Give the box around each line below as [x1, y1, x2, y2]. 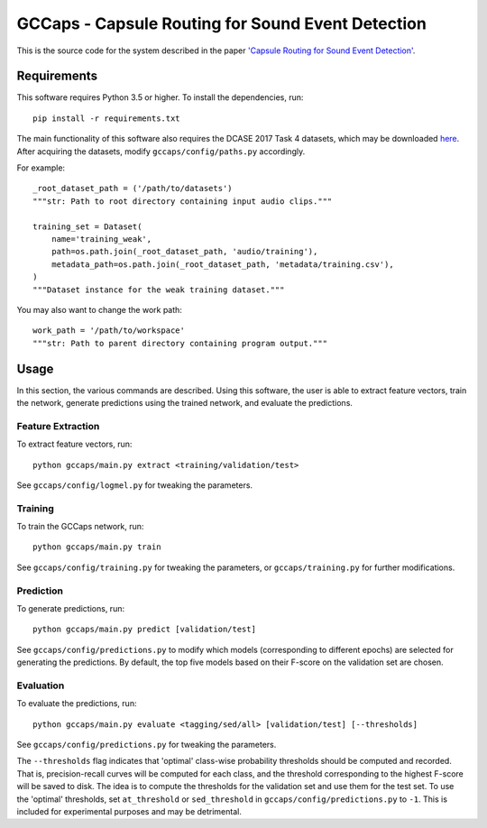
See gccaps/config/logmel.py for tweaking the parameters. [16, 479, 253, 491]
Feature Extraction [16, 419, 100, 432]
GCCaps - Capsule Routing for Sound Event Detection [16, 14, 427, 33]
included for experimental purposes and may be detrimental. [16, 806, 243, 817]
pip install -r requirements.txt [32, 113, 180, 124]
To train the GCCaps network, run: [16, 521, 144, 532]
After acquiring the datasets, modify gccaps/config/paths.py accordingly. [16, 145, 306, 157]
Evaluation [16, 679, 65, 692]
